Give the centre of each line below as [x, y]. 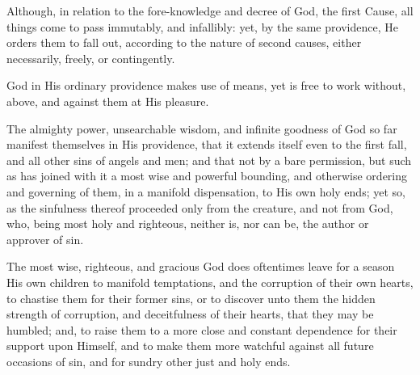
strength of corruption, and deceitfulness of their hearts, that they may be [190, 314]
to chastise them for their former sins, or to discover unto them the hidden [191, 298]
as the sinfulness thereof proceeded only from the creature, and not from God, [200, 207]
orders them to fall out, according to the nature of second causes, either [184, 42]
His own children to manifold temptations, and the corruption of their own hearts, [210, 282]
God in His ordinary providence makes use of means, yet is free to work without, [206, 85]
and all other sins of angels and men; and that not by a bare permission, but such [209, 160]
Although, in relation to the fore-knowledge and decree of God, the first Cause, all [210, 11]
